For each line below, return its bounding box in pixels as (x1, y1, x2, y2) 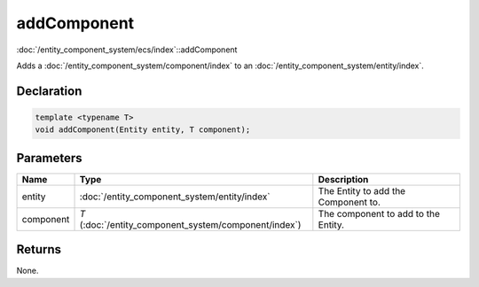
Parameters (16, 151, 82, 166)
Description (318, 173, 369, 185)
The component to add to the (318, 207, 441, 220)
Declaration (16, 83, 82, 98)
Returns (16, 242, 62, 257)
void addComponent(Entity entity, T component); (35, 125, 251, 135)
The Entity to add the (318, 184, 406, 197)
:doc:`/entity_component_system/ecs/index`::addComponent (16, 44, 238, 55)
